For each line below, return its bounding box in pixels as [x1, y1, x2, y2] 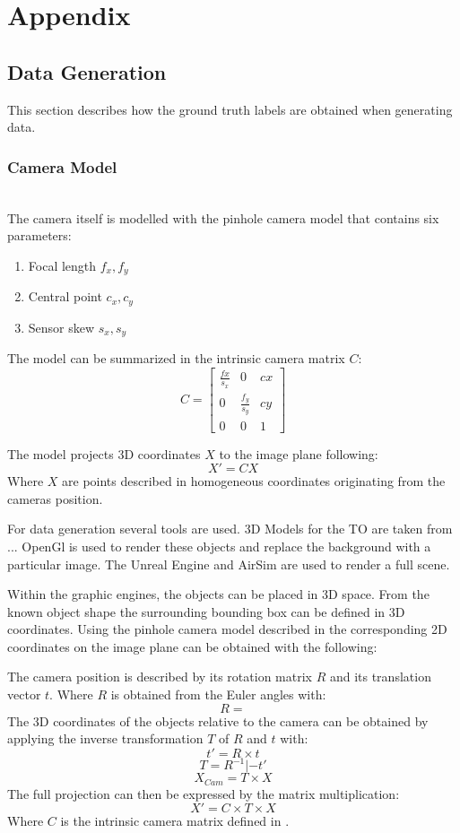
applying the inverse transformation [7, 729, 204, 748]
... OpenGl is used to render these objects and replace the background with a [7, 536, 431, 555]
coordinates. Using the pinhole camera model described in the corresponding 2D [7, 620, 447, 638]
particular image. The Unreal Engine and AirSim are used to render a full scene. [7, 554, 450, 573]
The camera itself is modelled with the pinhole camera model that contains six [7, 208, 439, 227]
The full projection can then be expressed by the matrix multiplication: [7, 784, 400, 803]
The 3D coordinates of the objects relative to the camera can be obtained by [7, 711, 429, 730]
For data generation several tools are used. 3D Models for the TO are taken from [7, 519, 453, 538]
